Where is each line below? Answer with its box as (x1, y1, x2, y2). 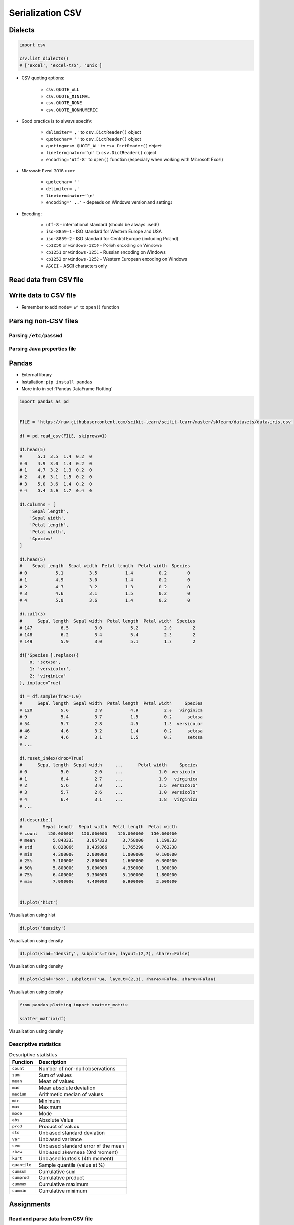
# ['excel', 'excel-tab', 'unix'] (19, 63, 102, 68)
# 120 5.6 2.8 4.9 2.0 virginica (19, 707, 203, 713)
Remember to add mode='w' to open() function (21, 304, 120, 310)
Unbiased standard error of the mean (38, 1142, 124, 1149)
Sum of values (38, 1071, 72, 1078)
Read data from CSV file (9, 276, 84, 284)
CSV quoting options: (21, 75, 65, 81)
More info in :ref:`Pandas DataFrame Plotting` (21, 386, 113, 392)
